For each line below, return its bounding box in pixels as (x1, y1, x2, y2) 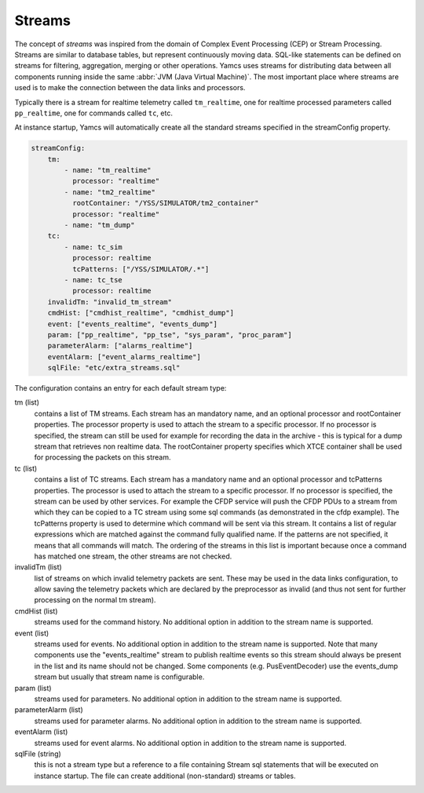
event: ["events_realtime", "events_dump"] (47, 319, 217, 329)
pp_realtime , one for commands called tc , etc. (14, 108, 173, 118)
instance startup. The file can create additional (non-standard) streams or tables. (34, 771, 296, 780)
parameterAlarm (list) (14, 705, 84, 715)
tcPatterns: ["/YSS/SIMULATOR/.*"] (71, 264, 210, 274)
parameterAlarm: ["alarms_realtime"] (47, 341, 193, 351)
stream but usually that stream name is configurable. (34, 672, 205, 682)
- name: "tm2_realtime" (64, 187, 156, 196)
